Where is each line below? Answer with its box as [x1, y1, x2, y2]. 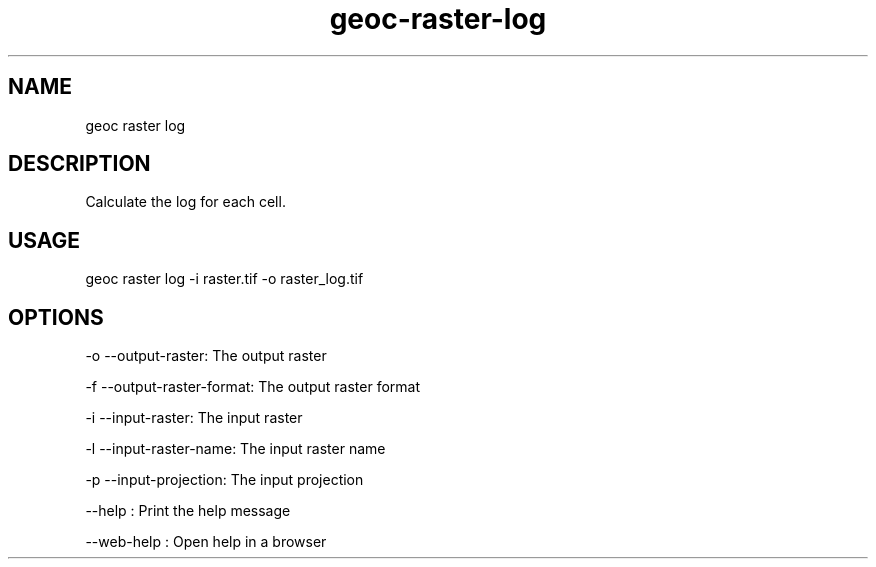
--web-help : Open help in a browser [85, 533, 327, 551]
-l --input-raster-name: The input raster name [85, 440, 386, 458]
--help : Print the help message [85, 502, 291, 520]
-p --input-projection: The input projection [85, 471, 364, 489]
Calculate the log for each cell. [85, 193, 286, 211]
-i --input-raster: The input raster [85, 409, 303, 427]
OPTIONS [8, 304, 104, 330]
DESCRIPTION [8, 151, 151, 177]
